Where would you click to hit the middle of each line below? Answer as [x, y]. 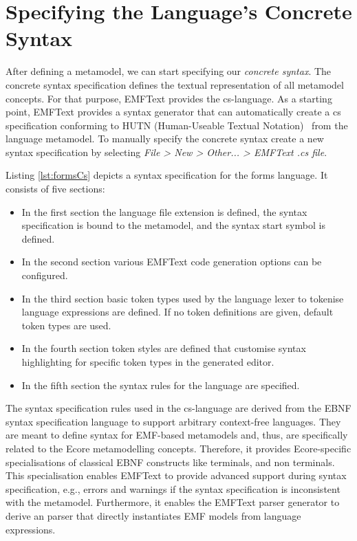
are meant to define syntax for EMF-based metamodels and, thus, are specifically [177, 435]
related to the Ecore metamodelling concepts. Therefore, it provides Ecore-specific [178, 448]
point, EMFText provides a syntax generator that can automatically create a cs [173, 112]
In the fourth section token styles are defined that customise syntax [164, 348]
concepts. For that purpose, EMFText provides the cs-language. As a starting [169, 98]
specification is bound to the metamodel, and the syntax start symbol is [173, 225]
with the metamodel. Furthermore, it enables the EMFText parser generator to [173, 502]
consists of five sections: [55, 189]
